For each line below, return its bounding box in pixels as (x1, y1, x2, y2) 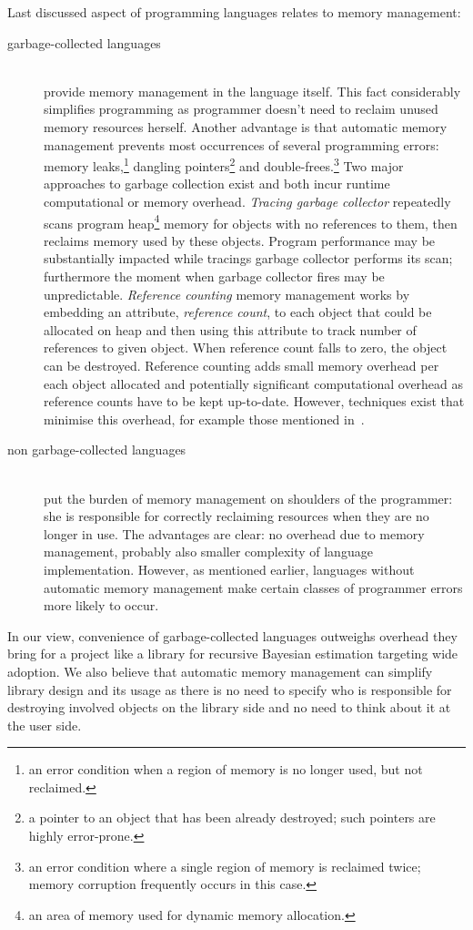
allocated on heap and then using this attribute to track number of (44, 320, 417, 339)
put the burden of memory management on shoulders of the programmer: (44, 488, 453, 507)
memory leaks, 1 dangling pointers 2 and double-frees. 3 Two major (44, 154, 404, 175)
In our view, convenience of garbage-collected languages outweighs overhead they (7, 626, 458, 645)
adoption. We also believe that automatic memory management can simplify (7, 661, 433, 680)
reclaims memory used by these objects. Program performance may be (44, 230, 436, 250)
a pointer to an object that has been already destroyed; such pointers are (28, 808, 436, 827)
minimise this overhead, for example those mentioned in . (44, 409, 365, 428)
